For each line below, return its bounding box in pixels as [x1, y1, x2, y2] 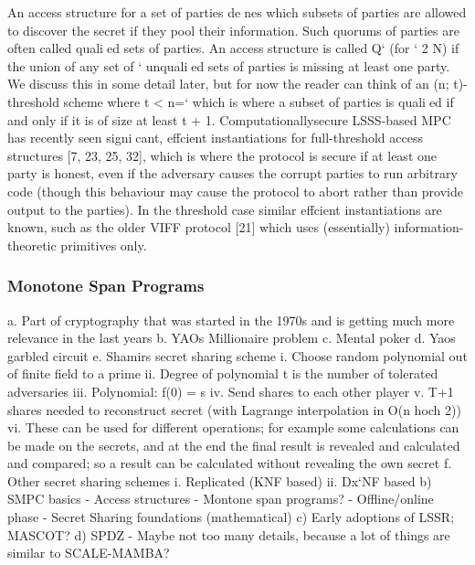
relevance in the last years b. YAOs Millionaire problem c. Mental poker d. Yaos [7, 328, 456, 347]
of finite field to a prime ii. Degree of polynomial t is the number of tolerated [7, 364, 438, 383]
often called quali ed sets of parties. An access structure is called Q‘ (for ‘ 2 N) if [7, 38, 459, 58]
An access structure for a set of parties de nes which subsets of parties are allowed [7, 3, 467, 21]
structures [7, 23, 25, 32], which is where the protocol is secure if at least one [7, 145, 437, 165]
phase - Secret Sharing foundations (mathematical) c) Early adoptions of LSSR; [7, 507, 455, 527]
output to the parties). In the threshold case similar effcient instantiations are [7, 199, 442, 219]
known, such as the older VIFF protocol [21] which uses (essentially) [7, 218, 390, 237]
